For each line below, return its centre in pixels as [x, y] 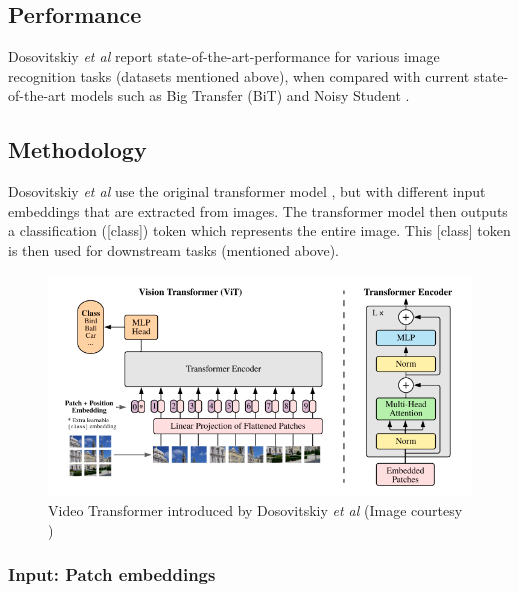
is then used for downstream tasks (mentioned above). [174, 249]
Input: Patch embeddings [112, 574]
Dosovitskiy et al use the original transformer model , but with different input [247, 191]
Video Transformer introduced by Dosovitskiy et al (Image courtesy [255, 510]
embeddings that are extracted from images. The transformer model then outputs [258, 210]
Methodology [77, 149]
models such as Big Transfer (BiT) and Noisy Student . [240, 95]
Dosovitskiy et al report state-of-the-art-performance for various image [224, 56]
